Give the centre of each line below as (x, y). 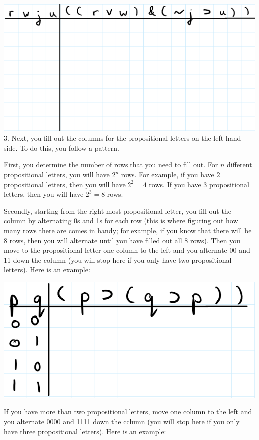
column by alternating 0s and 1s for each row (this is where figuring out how (121, 220)
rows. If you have (175, 184)
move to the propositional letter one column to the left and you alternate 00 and (127, 250)
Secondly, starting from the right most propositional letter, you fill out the (118, 211)
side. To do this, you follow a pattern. (62, 148)
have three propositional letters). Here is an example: (85, 431)
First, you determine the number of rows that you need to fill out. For (111, 165)
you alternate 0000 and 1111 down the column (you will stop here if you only (122, 421)
